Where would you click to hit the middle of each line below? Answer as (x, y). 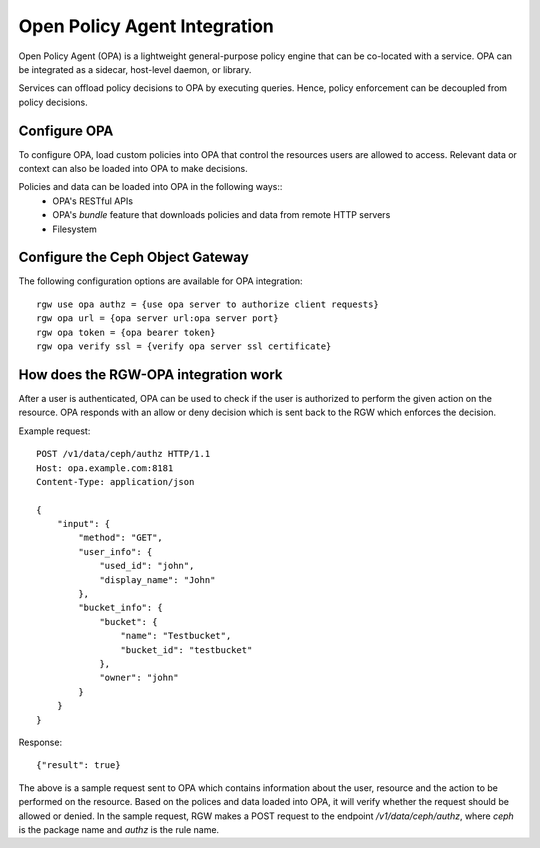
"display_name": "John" (157, 579)
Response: (40, 742)
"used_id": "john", (147, 566)
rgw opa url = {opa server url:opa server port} (157, 318)
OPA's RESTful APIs (93, 201)
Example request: (54, 431)
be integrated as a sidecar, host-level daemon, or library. (135, 69)
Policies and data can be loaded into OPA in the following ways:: (150, 187)
